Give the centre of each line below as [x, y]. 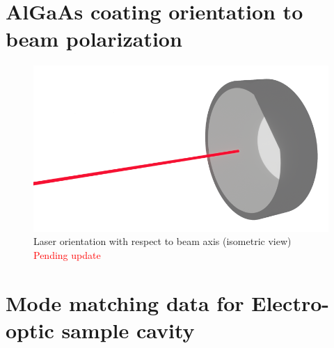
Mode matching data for [125, 302]
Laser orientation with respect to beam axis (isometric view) [162, 241]
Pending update [67, 255]
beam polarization [94, 39]
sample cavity [128, 330]
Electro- [291, 302]
